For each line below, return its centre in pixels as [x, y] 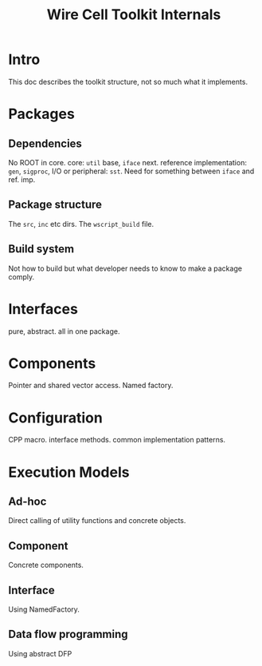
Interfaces [43, 309]
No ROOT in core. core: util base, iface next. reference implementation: [127, 162]
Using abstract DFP [40, 653]
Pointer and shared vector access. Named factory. [91, 386]
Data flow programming [68, 634]
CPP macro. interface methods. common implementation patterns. [117, 440]
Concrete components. [46, 565]
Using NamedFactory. [44, 609]
